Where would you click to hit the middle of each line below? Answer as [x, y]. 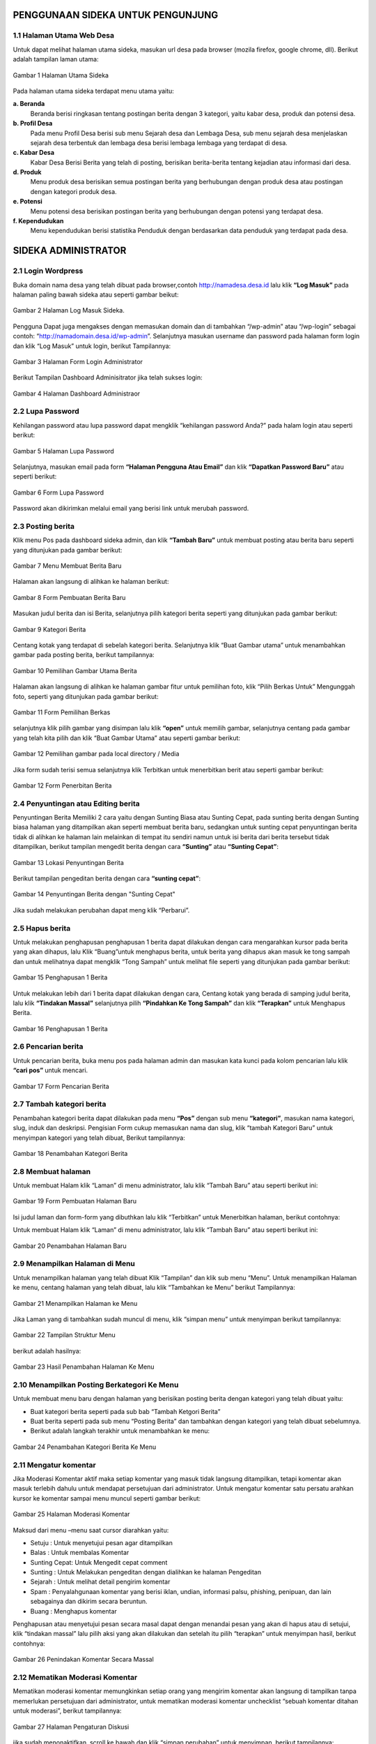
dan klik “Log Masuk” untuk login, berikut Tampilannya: [92, 346]
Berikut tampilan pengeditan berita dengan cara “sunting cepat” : [107, 878]
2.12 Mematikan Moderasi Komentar [75, 1677]
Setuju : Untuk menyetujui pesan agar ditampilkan [102, 1542]
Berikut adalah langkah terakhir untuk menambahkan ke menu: [120, 1431]
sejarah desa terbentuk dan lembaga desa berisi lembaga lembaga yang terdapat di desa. [159, 142]
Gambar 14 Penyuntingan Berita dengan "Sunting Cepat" [94, 894]
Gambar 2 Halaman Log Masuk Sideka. [69, 310]
